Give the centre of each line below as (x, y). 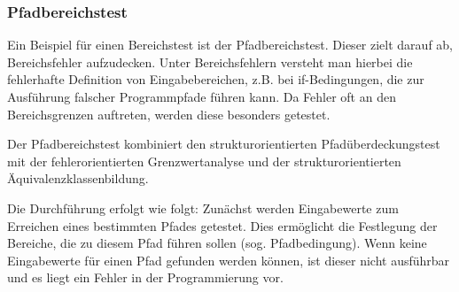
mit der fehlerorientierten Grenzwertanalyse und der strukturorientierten (204, 161)
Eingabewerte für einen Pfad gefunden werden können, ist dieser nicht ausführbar (229, 260)
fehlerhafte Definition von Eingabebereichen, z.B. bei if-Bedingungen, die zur (216, 79)
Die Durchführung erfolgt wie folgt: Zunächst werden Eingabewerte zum (203, 207)
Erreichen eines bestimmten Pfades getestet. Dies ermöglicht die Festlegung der (222, 225)
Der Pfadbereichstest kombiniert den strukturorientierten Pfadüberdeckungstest (224, 144)
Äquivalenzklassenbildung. (78, 178)
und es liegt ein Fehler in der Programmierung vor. (145, 277)
